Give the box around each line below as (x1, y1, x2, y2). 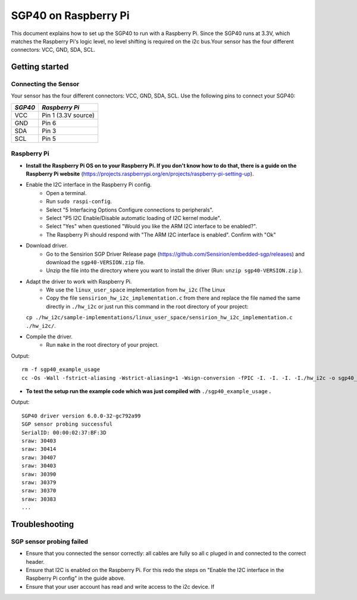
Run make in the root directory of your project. (46, 341, 159, 348)
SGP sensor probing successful (21, 421, 113, 428)
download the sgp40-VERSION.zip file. (46, 259, 145, 266)
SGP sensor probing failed (11, 537, 89, 545)
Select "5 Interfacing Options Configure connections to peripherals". (46, 206, 214, 213)
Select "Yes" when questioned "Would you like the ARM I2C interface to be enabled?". (46, 223, 257, 230)
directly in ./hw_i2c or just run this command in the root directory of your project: (46, 303, 249, 310)
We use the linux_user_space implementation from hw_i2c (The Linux (46, 286, 226, 294)
